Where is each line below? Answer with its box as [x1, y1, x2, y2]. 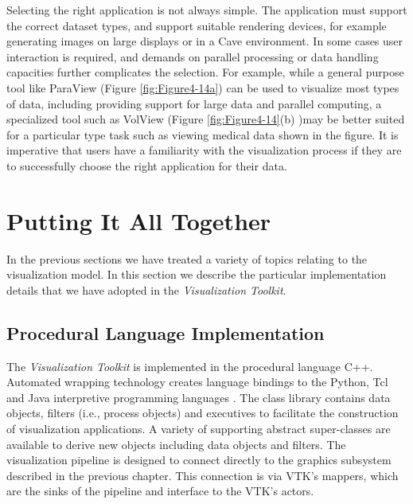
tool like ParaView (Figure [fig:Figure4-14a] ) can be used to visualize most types [6, 79, 399, 96]
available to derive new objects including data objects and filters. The [6, 436, 346, 452]
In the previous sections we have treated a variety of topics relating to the [6, 250, 368, 267]
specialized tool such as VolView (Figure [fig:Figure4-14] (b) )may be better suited [6, 111, 405, 127]
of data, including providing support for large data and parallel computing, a [6, 95, 382, 111]
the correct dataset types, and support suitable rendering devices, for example [6, 17, 387, 33]
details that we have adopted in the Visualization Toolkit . [6, 281, 286, 298]
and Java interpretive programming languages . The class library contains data [6, 389, 391, 405]
